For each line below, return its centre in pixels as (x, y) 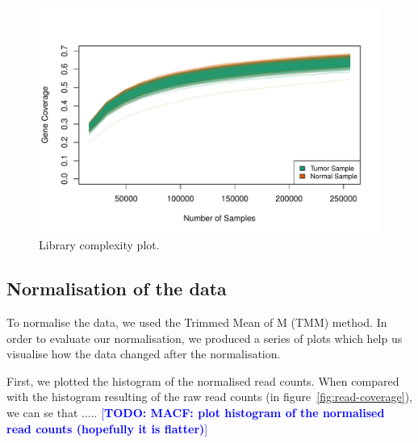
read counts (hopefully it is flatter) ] (107, 428)
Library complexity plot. (99, 245)
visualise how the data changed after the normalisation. (144, 354)
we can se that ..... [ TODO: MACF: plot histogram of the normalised (196, 412)
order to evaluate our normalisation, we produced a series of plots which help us (205, 338)
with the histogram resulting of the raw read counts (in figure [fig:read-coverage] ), (209, 397)
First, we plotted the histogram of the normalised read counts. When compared (203, 380)
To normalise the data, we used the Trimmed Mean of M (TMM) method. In (197, 322)
